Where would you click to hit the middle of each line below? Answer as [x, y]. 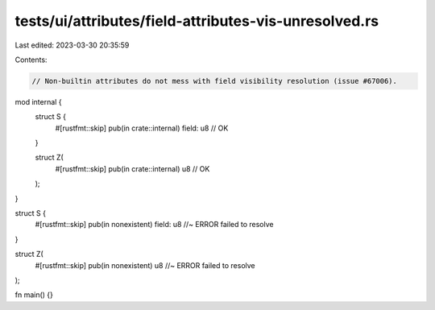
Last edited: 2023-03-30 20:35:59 [72, 45]
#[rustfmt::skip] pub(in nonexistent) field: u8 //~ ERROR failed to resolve [154, 225]
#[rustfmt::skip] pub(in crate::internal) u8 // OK [133, 168]
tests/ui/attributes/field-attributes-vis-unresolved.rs [197, 21]
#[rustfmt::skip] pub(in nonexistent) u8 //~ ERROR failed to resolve [145, 265]
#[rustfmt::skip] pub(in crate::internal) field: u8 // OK [142, 128]
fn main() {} [34, 295]
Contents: [31, 60]
